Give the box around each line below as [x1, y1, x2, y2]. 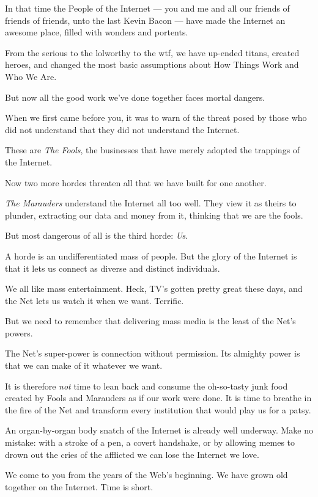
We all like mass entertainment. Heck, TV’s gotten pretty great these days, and [5, 282, 303, 295]
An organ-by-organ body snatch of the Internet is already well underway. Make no [5, 424, 313, 437]
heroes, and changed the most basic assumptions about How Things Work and [5, 58, 299, 71]
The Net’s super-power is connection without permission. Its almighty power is [5, 347, 300, 360]
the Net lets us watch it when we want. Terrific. [5, 294, 184, 307]
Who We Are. [5, 70, 57, 82]
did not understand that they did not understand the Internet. [5, 123, 240, 136]
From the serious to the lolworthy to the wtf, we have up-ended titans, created [5, 46, 300, 59]
